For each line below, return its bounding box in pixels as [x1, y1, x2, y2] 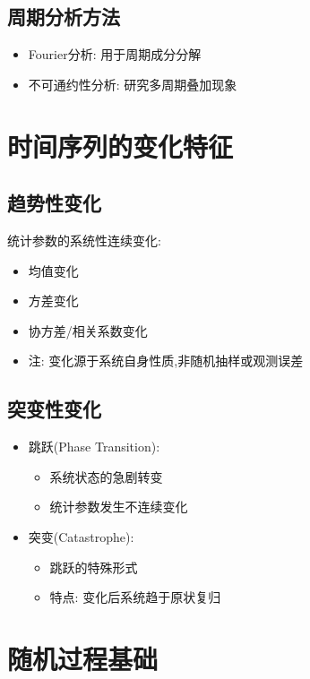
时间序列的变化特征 [7, 127, 234, 164]
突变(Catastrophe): [28, 527, 134, 546]
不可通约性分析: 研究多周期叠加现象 [28, 74, 237, 93]
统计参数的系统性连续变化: [7, 230, 161, 249]
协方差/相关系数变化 [28, 321, 148, 339]
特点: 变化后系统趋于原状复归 [49, 588, 221, 606]
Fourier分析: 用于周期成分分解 [28, 45, 202, 64]
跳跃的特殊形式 [49, 557, 138, 576]
